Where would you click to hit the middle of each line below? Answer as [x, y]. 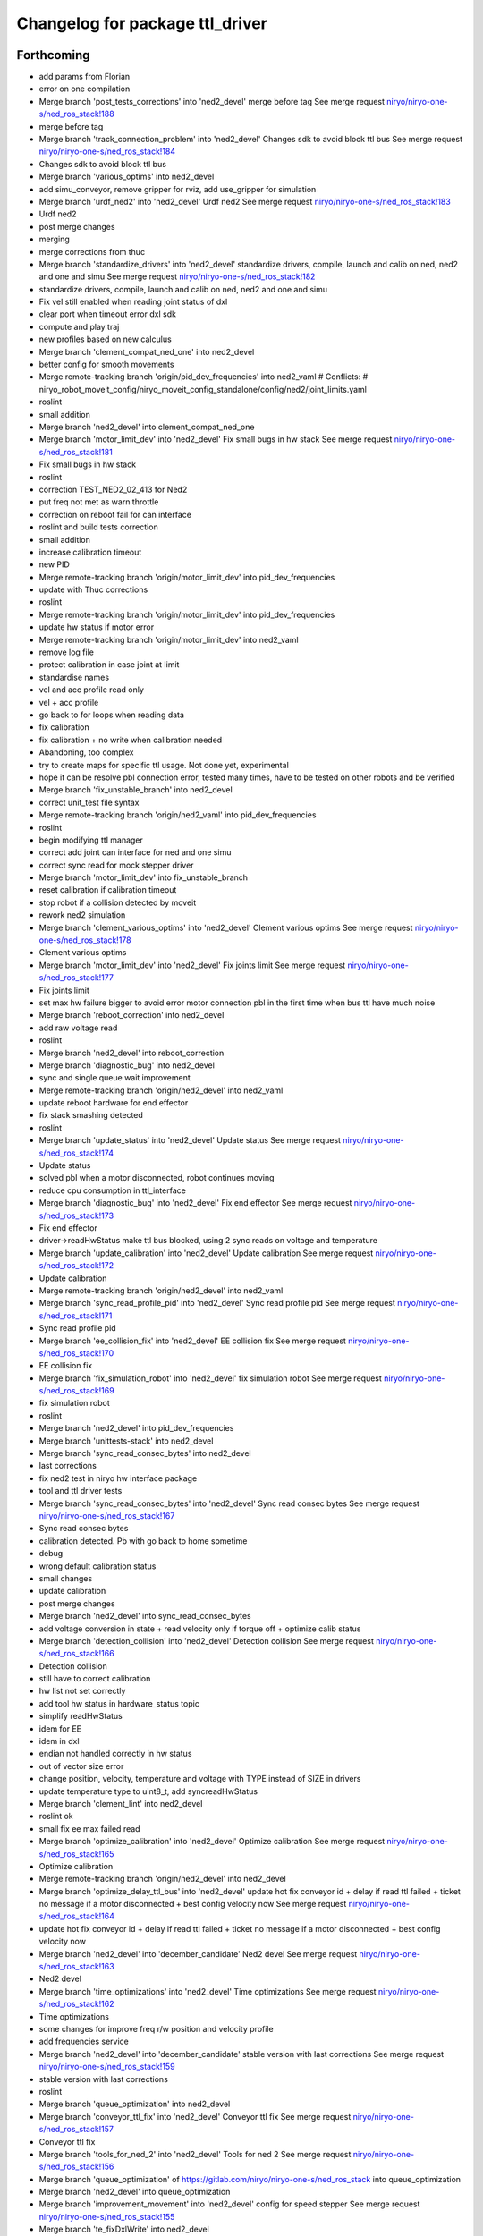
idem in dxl [59, 1741]
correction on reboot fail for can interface [115, 514]
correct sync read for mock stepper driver [116, 865]
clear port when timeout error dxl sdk [107, 314]
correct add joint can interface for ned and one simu [135, 852]
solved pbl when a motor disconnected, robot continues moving [157, 1178]
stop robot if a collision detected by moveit [118, 902]
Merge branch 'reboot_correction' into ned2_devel [131, 1015]
